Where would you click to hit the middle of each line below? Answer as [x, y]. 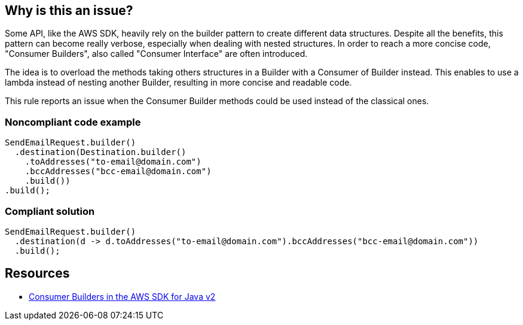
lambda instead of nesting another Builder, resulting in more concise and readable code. [178, 83]
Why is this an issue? [69, 10]
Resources [37, 274]
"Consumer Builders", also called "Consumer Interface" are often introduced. [156, 54]
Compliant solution [50, 211]
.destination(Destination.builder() [100, 152]
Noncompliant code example [73, 122]
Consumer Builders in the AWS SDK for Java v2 [122, 296]
